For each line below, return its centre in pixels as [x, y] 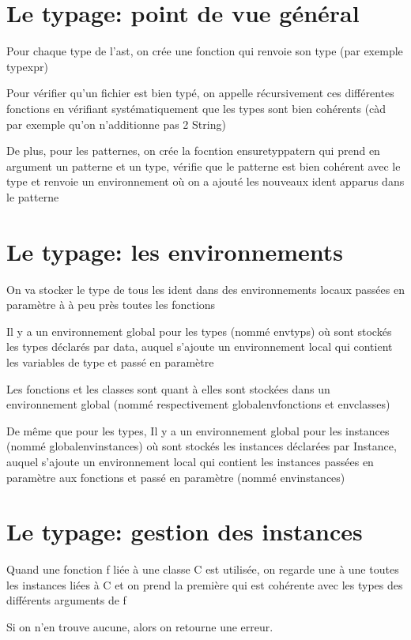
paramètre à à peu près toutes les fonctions [111, 305]
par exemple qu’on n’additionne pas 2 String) [116, 124]
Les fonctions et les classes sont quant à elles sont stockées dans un [168, 388]
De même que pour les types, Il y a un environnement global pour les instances [198, 430]
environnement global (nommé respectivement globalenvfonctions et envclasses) [198, 404]
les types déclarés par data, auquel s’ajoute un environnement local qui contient [200, 346]
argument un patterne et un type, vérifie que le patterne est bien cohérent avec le [204, 166]
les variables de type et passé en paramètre [110, 361]
